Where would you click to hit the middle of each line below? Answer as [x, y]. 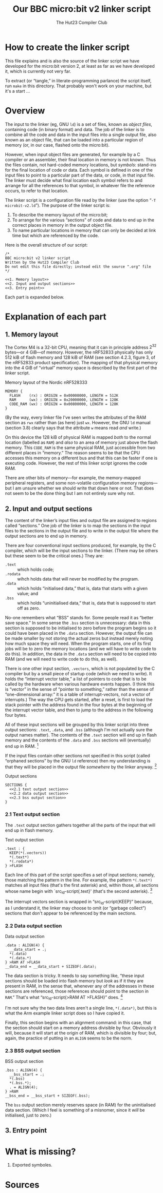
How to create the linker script [67, 47]
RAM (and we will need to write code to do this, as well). [61, 659]
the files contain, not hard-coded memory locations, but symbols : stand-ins [81, 165]
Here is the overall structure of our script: [46, 245]
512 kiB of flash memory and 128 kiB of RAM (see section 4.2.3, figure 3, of [80, 357]
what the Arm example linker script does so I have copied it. [65, 1013]
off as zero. [29, 608]
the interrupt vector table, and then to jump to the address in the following [79, 710]
